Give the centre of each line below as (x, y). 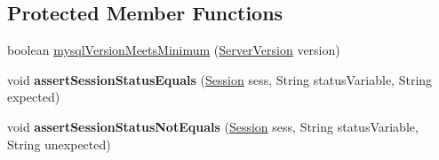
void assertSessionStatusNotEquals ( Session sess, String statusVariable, (213, 126)
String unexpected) (59, 144)
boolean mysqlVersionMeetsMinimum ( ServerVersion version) (174, 50)
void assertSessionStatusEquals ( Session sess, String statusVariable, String (220, 79)
